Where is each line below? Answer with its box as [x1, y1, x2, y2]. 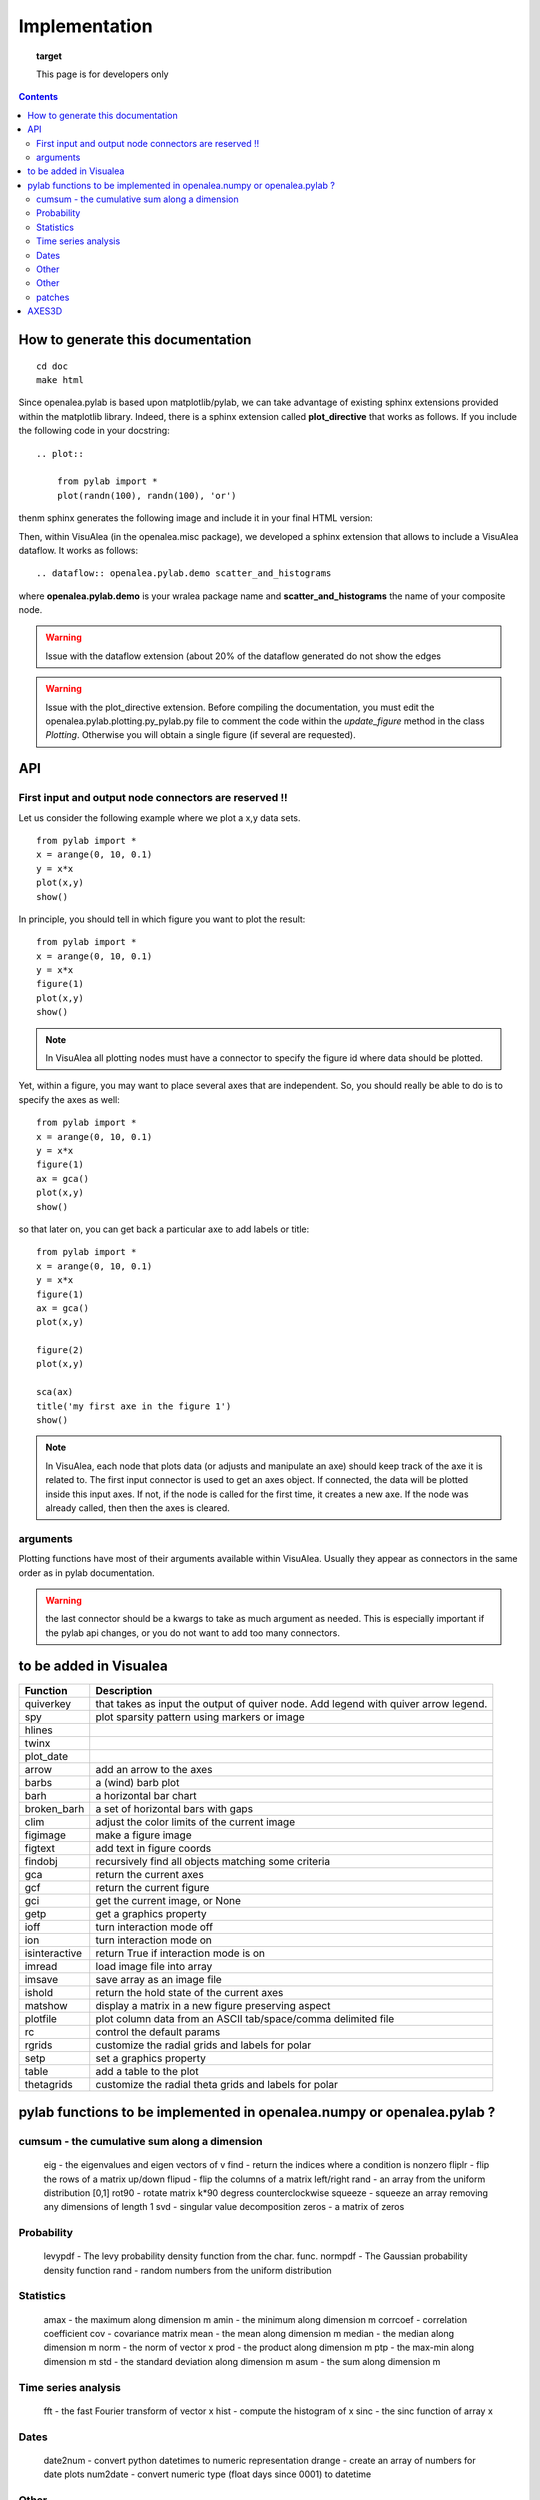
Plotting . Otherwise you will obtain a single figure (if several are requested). [45, 729, 356, 741]
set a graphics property [95, 2051, 207, 2065]
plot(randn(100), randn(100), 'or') [56, 490, 237, 501]
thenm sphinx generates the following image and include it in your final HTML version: [18, 512, 374, 524]
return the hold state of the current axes [95, 1985, 284, 1999]
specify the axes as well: [18, 1093, 120, 1105]
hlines [24, 1723, 54, 1737]
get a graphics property [95, 1906, 207, 1920]
